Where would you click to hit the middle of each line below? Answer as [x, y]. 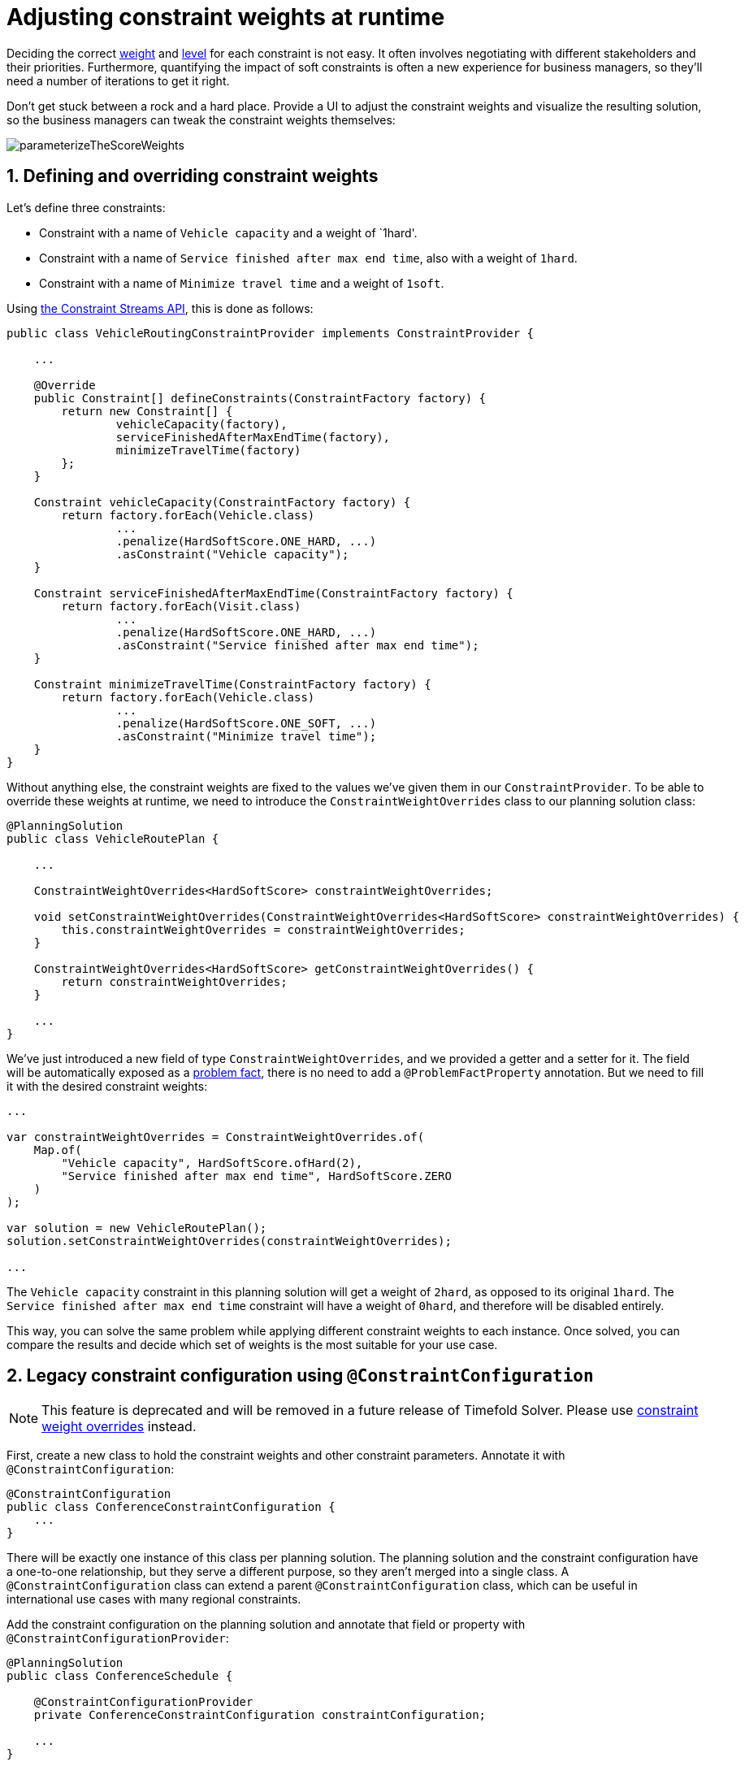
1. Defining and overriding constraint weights [193, 176]
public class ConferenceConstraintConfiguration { [171, 1507]
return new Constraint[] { [147, 411]
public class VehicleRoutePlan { [113, 838]
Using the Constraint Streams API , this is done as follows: [160, 308]
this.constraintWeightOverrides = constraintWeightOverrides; [263, 929]
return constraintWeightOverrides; [174, 981]
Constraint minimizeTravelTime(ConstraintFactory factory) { [232, 684]
